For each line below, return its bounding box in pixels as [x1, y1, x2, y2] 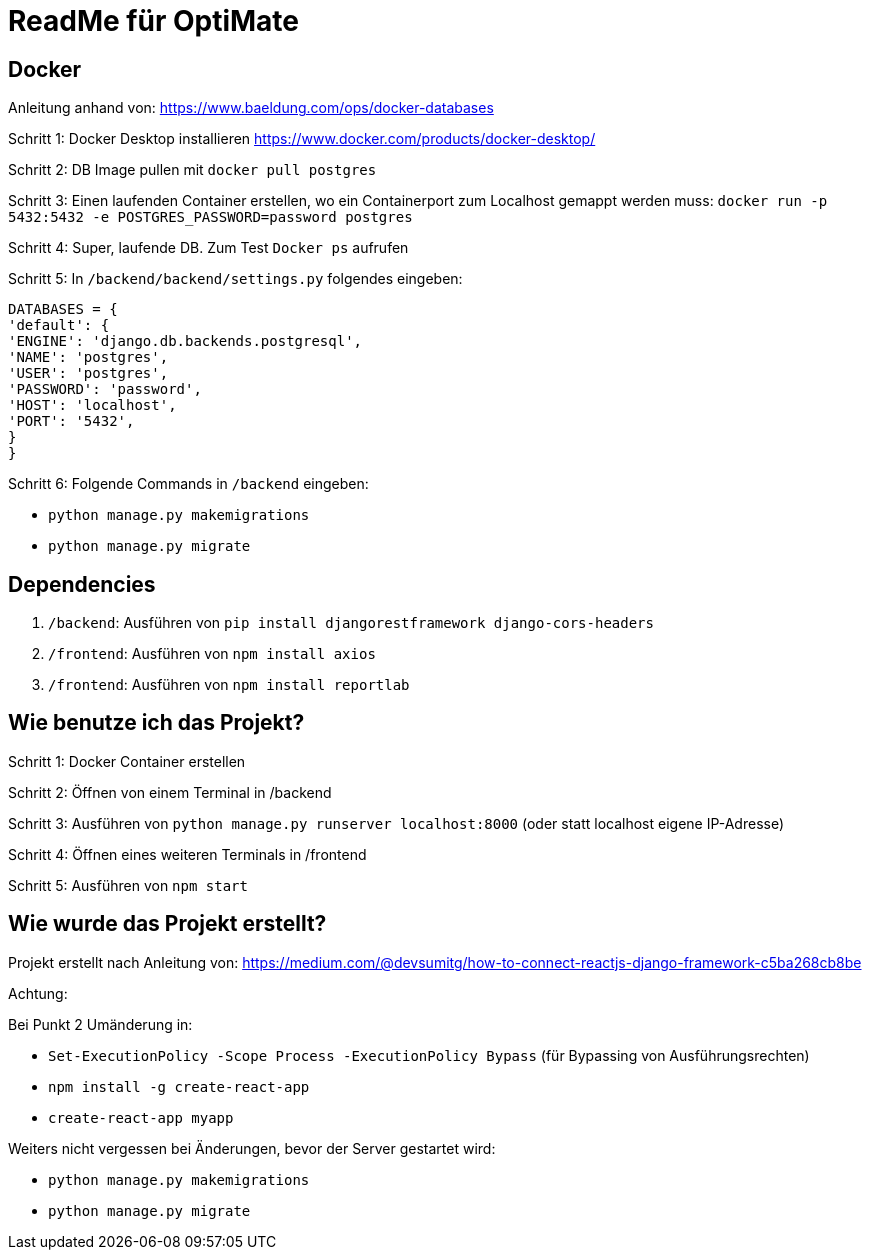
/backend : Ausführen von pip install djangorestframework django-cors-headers [48, 614, 654, 632]
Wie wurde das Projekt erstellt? [8, 911, 327, 937]
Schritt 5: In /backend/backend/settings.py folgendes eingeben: [8, 270, 463, 288]
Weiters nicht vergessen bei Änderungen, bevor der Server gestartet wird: [8, 1139, 496, 1157]
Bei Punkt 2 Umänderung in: [8, 1015, 193, 1033]
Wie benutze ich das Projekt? [8, 710, 305, 736]
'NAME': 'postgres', [8, 349, 169, 366]
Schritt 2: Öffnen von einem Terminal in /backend [8, 783, 332, 801]
